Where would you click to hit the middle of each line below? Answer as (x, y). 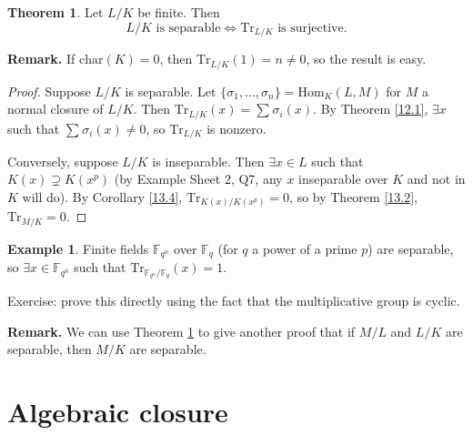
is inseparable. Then (208, 161)
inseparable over (343, 179)
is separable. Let (171, 91)
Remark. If (41, 59)
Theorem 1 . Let (55, 12)
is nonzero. (236, 128)
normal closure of (55, 109)
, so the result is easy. (366, 59)
